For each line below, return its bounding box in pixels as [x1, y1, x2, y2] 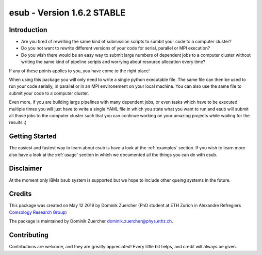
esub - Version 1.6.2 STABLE [9, 7, 126, 18]
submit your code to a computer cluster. [9, 90, 89, 96]
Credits [9, 190, 32, 198]
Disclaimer [9, 164, 42, 173]
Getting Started [9, 132, 57, 141]
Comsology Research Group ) [9, 209, 67, 215]
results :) [9, 119, 27, 126]
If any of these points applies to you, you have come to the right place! [9, 68, 150, 74]
